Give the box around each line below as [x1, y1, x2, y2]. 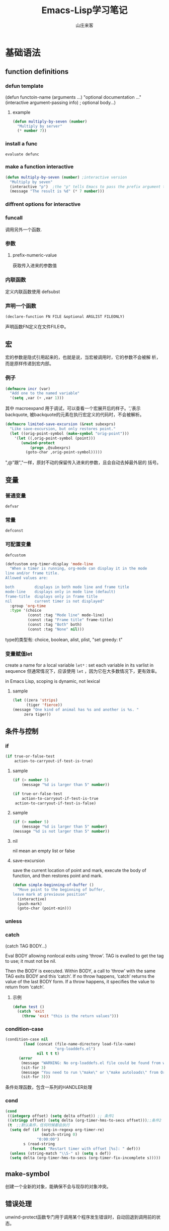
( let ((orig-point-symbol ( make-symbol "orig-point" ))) [10, 431, 129, 436]
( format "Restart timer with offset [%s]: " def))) [30, 1146, 141, 1151]
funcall [5, 214, 23, 221]
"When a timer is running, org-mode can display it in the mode [10, 566, 147, 571]
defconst [5, 528, 24, 534]
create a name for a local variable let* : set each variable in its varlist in [5, 662, 154, 668]
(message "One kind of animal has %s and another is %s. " [12, 707, 139, 712]
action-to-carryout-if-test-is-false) [15, 800, 97, 806]
